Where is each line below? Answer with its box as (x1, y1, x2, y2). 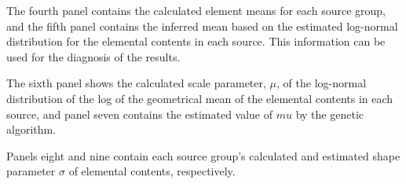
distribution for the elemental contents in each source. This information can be (6, 33, 386, 50)
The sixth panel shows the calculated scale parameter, (6, 75, 266, 91)
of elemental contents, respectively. (68, 163, 236, 179)
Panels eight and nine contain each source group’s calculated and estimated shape (6, 147, 401, 164)
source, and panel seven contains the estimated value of (6, 105, 273, 122)
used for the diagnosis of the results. (6, 48, 181, 64)
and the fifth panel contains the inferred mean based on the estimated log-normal (6, 17, 398, 34)
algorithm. (6, 121, 57, 138)
